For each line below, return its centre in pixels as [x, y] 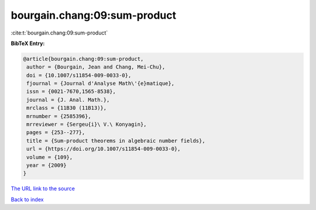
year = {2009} [47, 165]
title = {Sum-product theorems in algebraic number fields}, [116, 141]
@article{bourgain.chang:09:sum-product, [83, 59]
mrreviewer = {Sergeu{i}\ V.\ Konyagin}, [87, 125]
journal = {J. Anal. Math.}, [68, 100]
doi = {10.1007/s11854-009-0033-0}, [79, 75]
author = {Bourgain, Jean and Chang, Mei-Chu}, [96, 67]
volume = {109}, [50, 157]
